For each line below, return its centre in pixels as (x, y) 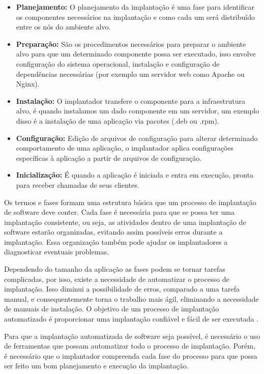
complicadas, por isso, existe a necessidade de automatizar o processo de (117, 279)
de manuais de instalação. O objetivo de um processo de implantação (112, 309)
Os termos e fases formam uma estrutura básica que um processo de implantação (130, 202)
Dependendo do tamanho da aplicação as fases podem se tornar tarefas (115, 269)
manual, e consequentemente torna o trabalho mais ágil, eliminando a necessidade (131, 298)
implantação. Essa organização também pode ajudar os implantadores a (116, 241)
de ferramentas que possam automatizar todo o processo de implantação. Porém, (130, 346)
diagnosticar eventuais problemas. (57, 252)
